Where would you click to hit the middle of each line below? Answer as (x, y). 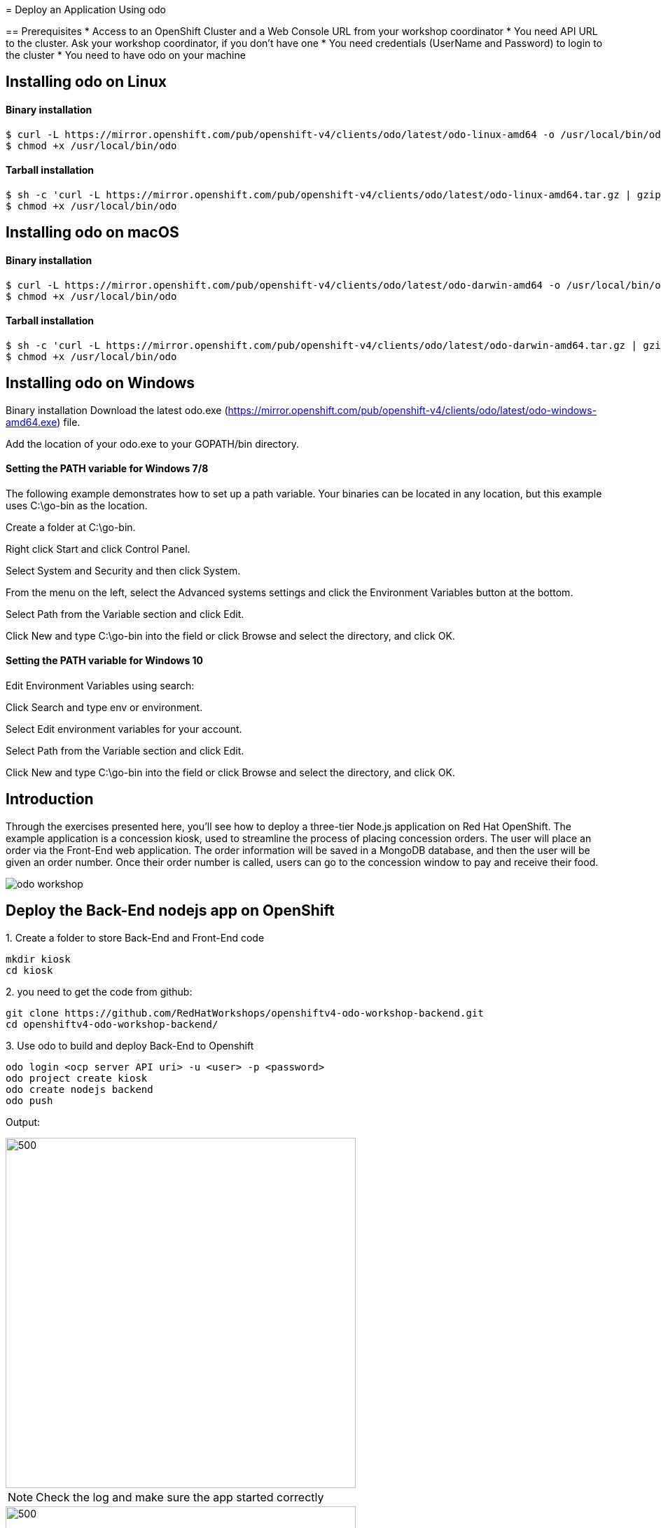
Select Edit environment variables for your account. (124, 729)
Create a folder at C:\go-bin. (71, 527)
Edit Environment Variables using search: (100, 686)
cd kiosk (29, 970)
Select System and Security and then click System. (123, 570)
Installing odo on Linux (86, 82)
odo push (29, 1100)
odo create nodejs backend (79, 1089)
